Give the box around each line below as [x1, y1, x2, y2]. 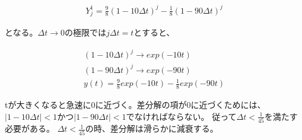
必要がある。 [5, 122, 55, 135]
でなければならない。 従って [126, 110, 237, 122]
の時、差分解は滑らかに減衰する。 [85, 122, 218, 135]
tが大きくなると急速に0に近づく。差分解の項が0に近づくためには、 [5, 98, 266, 111]
